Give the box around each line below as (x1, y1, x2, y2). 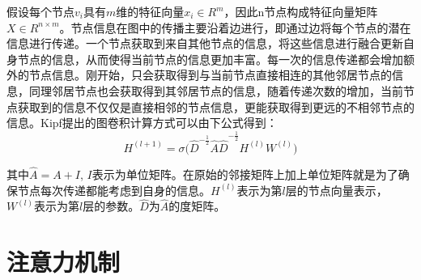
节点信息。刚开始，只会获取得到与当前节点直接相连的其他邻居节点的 (28, 66, 392, 83)
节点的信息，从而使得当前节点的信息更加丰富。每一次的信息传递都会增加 (17, 50, 403, 67)
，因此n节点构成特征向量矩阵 (223, 3, 378, 19)
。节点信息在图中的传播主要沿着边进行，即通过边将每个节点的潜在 (59, 19, 411, 36)
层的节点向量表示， (285, 181, 388, 198)
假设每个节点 (6, 3, 74, 19)
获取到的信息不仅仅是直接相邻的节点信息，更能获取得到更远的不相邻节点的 (17, 98, 415, 115)
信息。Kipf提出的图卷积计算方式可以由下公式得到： (6, 114, 278, 131)
